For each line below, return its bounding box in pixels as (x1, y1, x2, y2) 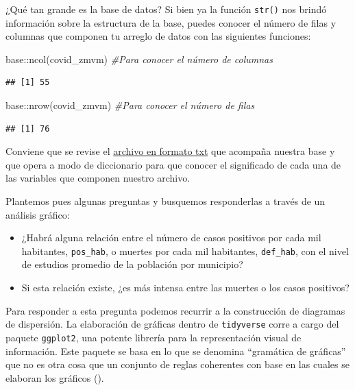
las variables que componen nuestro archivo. (5, 171, 191, 185)
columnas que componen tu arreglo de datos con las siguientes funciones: (5, 29, 311, 43)
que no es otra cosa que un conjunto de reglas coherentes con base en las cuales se (5, 357, 350, 371)
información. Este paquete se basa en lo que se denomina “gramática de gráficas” (5, 343, 346, 358)
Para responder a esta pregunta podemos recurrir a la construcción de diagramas (5, 303, 345, 317)
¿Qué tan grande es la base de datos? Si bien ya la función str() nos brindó (5, 2, 327, 16)
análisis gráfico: (5, 207, 70, 221)
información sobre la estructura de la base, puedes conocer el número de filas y (5, 15, 336, 29)
